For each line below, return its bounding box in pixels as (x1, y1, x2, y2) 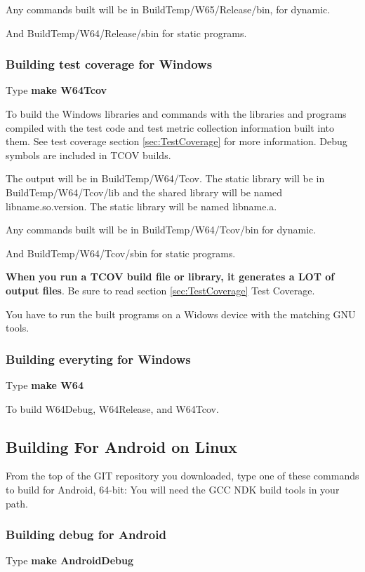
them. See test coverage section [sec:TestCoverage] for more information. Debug (6, 134, 347, 149)
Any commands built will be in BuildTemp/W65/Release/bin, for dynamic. (6, 2, 331, 16)
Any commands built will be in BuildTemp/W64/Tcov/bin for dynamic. (6, 222, 317, 237)
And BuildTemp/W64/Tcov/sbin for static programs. (6, 245, 236, 260)
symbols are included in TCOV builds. (6, 147, 171, 162)
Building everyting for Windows (6, 350, 191, 367)
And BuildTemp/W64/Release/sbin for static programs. (6, 25, 247, 40)
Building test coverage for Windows (6, 55, 213, 73)
